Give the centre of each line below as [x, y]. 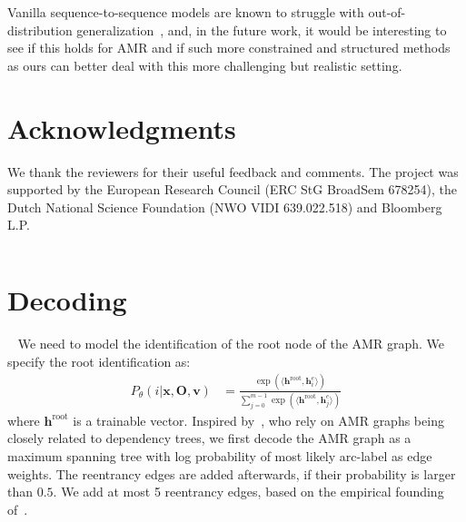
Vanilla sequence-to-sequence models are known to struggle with [186, 12]
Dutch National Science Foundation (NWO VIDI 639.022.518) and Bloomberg [225, 207]
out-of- [387, 12]
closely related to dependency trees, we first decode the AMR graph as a [209, 438]
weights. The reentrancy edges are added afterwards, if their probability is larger [232, 473]
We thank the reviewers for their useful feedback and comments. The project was [233, 171]
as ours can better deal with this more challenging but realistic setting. [205, 65]
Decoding [67, 300]
